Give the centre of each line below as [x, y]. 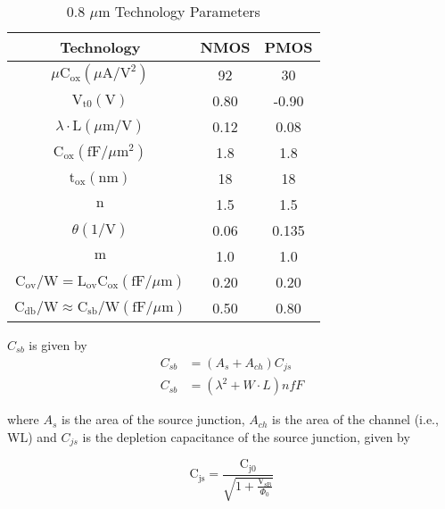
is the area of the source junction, [153, 419]
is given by [58, 345]
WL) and [32, 436]
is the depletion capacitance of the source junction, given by [246, 436]
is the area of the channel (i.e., [355, 419]
